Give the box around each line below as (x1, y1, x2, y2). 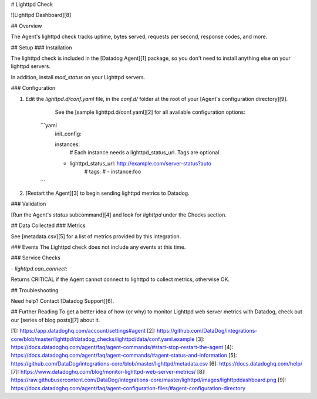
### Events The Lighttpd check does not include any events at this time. (11, 244, 186, 251)
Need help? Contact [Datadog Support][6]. (11, 297, 114, 305)
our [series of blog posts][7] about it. (11, 316, 100, 323)
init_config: (55, 130, 82, 137)
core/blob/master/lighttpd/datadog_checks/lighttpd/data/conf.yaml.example (11, 335, 195, 343)
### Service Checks (11, 254, 61, 261)
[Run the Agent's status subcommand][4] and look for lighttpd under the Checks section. (11, 211, 227, 218)
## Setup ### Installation (11, 44, 72, 51)
